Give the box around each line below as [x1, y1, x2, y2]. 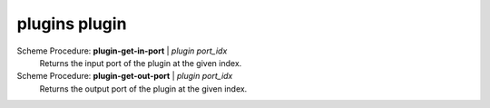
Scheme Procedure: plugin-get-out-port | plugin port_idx [16, 71, 233, 82]
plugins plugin [16, 14, 127, 34]
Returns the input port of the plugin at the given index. [39, 57, 242, 68]
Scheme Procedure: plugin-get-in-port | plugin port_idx [16, 45, 228, 56]
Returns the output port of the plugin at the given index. [39, 83, 248, 94]
